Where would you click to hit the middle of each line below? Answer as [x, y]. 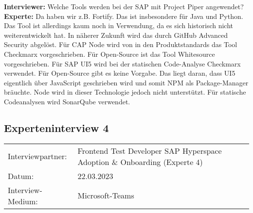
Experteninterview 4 [56, 127]
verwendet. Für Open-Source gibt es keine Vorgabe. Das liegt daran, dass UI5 [120, 73]
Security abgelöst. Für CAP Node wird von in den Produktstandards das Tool [121, 44]
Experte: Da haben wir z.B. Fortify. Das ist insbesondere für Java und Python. [124, 16]
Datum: [21, 176]
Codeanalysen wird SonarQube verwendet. [67, 101]
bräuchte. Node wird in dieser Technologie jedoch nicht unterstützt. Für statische [125, 92]
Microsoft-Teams [106, 196]
